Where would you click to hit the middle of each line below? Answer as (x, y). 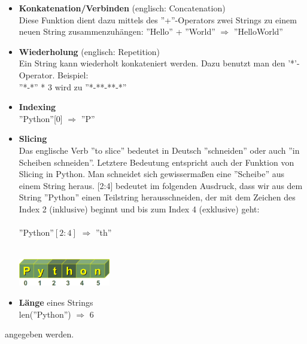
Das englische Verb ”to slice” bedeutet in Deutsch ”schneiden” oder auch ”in (159, 150)
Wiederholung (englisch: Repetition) (89, 51)
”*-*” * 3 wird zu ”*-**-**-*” (73, 86)
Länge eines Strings (56, 302)
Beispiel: (73, 74)
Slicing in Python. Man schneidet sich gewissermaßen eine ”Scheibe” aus (151, 174)
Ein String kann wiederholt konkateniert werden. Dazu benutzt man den (152, 63)
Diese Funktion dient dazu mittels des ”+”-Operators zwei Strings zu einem (158, 19)
